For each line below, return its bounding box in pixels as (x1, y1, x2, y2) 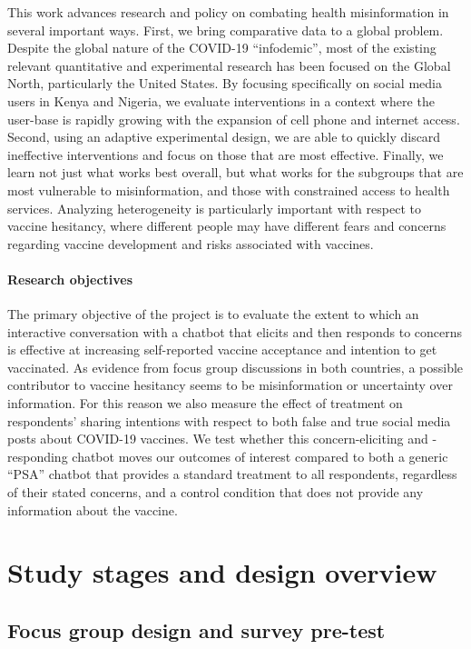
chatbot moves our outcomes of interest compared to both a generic (72, 446, 448, 465)
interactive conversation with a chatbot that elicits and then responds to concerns (7, 322, 463, 341)
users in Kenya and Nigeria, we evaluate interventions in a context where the (7, 91, 435, 110)
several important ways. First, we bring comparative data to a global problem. (7, 20, 444, 39)
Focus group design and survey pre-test (7, 616, 386, 644)
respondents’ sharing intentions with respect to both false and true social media (7, 411, 451, 430)
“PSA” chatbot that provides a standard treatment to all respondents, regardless (7, 464, 457, 484)
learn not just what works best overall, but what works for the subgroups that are (7, 163, 464, 182)
